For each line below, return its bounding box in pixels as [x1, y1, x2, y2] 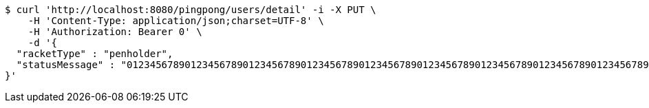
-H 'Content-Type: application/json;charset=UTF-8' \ [28, 15, 324, 26]
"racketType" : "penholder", [16, 48, 173, 59]
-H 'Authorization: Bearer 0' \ [28, 26, 202, 37]
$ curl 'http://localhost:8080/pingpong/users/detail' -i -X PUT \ [5, 4, 376, 15]
